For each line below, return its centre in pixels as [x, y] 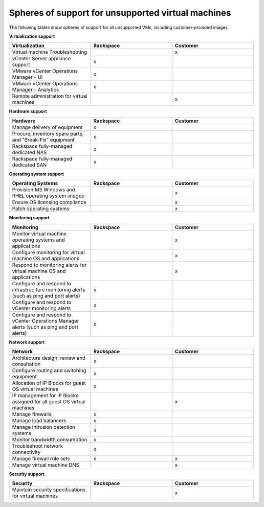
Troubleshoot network [37, 446]
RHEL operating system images [48, 196]
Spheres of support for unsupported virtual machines [120, 13]
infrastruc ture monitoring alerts [49, 290]
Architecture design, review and [49, 358]
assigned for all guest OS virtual [49, 401]
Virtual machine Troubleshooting [50, 52]
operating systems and [38, 240]
